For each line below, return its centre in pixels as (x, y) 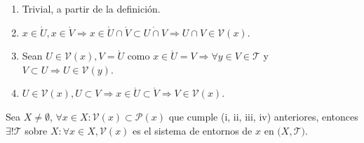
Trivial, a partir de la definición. (91, 8)
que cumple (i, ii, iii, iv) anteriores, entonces (263, 116)
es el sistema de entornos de (193, 130)
